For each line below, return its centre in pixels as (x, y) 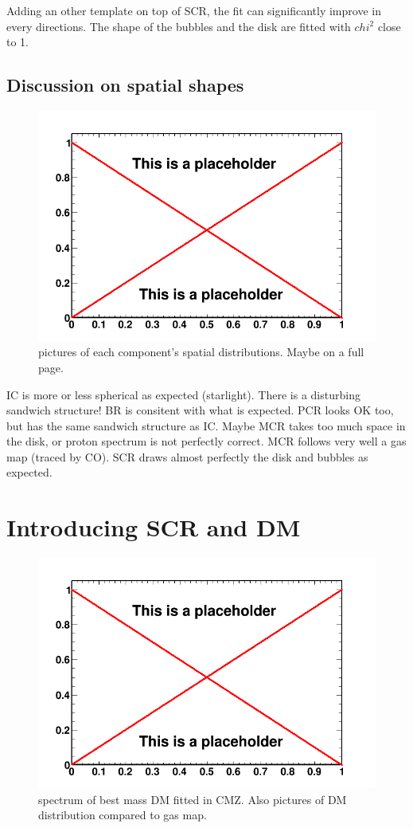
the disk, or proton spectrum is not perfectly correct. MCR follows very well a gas (206, 441)
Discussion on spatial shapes (125, 85)
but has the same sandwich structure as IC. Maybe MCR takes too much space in (206, 425)
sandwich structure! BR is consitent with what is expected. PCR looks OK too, (200, 410)
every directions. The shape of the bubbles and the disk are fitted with (179, 26)
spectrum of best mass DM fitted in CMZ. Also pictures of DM (193, 799)
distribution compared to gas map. (123, 815)
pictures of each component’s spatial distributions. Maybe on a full (201, 352)
